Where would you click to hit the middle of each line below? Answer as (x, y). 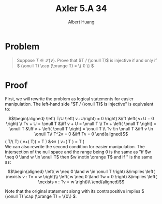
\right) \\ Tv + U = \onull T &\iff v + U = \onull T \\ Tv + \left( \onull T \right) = (81, 124)
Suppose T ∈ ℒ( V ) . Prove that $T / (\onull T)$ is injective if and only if (87, 60)
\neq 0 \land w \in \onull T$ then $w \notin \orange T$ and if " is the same (79, 157)
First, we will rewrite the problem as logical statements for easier (69, 99)
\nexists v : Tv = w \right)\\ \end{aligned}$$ (81, 182)
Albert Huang (81, 22)
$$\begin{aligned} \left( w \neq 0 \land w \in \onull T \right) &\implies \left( (81, 171)
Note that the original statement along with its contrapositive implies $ (75, 191)
